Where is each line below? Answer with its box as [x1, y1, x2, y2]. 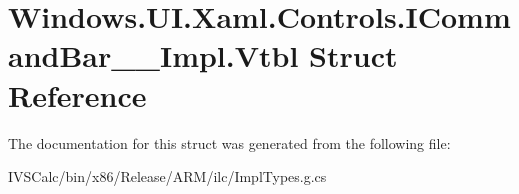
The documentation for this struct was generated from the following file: [8, 132, 451, 153]
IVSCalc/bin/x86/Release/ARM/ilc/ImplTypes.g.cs [8, 166, 327, 187]
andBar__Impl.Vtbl [8, 35, 299, 76]
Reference [8, 74, 147, 115]
